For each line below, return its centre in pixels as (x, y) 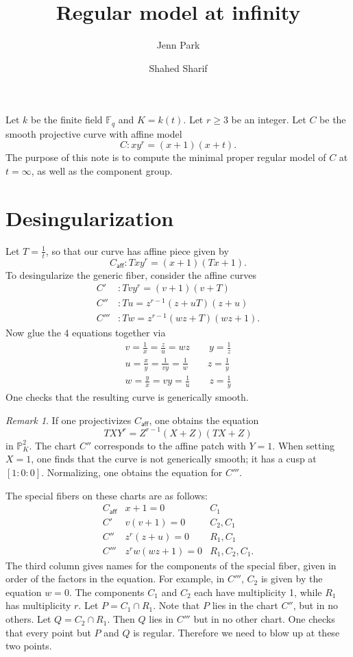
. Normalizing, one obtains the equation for (132, 472)
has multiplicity (38, 605)
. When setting (304, 445)
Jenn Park (178, 45)
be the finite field (67, 120)
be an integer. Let (269, 120)
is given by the (292, 579)
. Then (121, 619)
